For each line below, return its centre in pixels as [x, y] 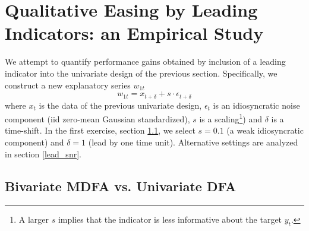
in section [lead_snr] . [43, 154]
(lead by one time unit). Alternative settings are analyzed [193, 142]
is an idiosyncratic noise [256, 105]
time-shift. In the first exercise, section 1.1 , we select [100, 130]
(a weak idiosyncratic [265, 130]
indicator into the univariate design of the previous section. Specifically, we [141, 73]
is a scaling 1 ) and [231, 118]
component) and [34, 142]
